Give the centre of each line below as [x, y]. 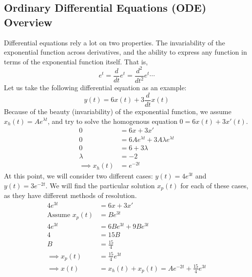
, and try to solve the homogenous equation [112, 121]
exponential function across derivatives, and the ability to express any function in [126, 52]
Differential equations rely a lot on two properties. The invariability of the [115, 42]
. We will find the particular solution [100, 186]
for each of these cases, [214, 186]
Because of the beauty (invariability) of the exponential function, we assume [118, 111]
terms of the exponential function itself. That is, [76, 61]
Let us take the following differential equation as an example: [95, 88]
